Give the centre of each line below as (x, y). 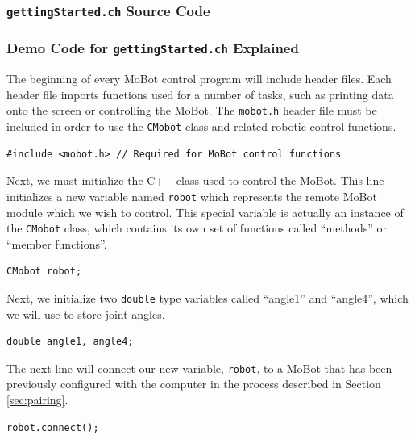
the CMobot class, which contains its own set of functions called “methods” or (197, 228)
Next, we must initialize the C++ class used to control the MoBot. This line (195, 180)
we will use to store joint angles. (86, 314)
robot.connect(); (53, 427)
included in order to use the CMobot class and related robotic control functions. (201, 126)
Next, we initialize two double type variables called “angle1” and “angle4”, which (207, 297)
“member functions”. (57, 243)
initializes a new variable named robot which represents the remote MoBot (192, 196)
